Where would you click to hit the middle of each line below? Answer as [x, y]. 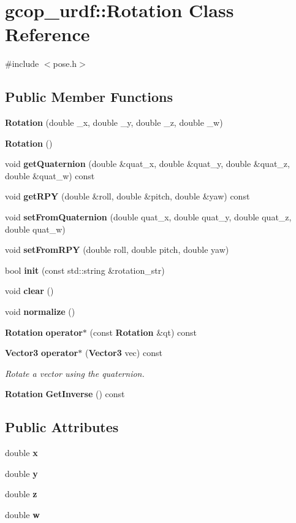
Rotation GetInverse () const [65, 394]
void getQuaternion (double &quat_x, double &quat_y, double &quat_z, [147, 164]
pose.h [65, 64]
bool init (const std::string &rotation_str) [85, 270]
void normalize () [40, 312]
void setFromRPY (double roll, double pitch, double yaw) [117, 250]
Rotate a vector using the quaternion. [75, 373]
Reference [47, 34]
